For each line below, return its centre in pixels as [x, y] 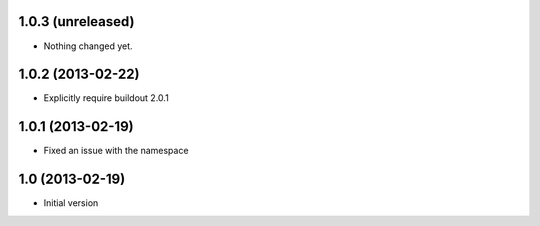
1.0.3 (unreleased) [76, 21]
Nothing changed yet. [88, 46]
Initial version [71, 203]
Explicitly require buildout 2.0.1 [106, 98]
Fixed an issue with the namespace [116, 151]
